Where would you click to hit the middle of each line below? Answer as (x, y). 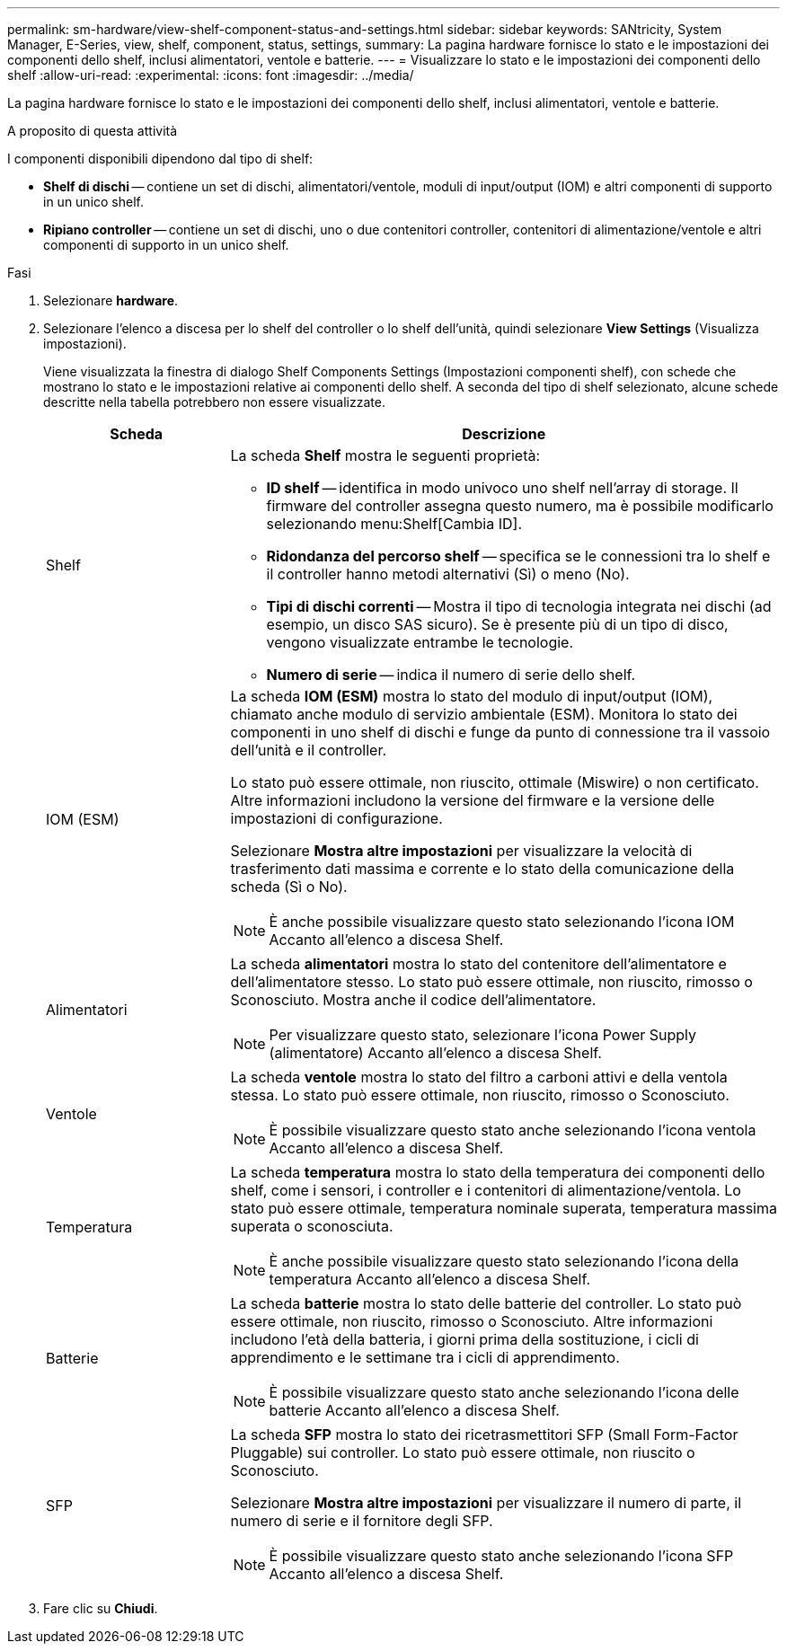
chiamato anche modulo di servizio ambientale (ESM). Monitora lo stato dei (484, 714)
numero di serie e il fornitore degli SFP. (362, 1521)
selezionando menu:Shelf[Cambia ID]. (394, 524)
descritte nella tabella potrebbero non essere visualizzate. (214, 402)
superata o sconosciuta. (312, 1226)
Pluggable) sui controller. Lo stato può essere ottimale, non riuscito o (463, 1452)
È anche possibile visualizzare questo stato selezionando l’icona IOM (502, 922)
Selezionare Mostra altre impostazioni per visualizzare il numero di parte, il (486, 1503)
